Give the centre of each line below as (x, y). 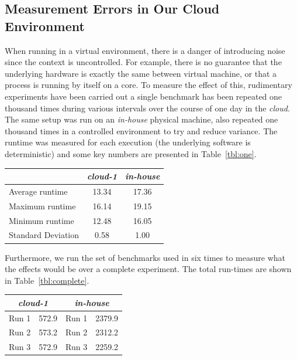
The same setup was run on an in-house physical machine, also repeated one (141, 119)
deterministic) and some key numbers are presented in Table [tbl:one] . (131, 153)
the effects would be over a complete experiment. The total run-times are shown (148, 269)
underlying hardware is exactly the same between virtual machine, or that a (141, 73)
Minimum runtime (42, 220)
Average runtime (38, 191)
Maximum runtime (42, 206)
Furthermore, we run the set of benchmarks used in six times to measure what (145, 257)
